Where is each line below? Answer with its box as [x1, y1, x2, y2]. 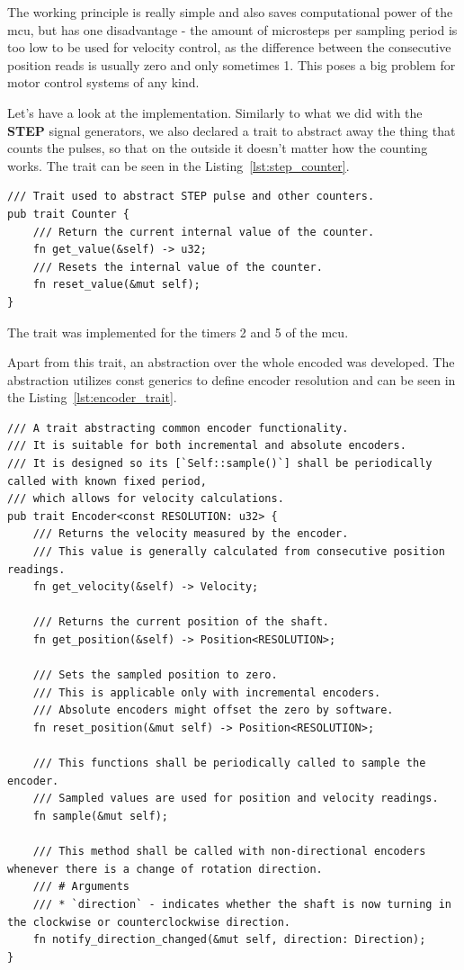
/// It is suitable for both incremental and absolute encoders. [7, 439, 406, 453]
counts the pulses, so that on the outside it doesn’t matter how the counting [7, 139, 428, 157]
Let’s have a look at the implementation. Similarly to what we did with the [7, 103, 423, 121]
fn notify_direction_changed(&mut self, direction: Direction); [32, 933, 426, 947]
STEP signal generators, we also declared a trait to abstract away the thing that [7, 121, 456, 139]
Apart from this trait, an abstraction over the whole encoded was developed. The [7, 353, 455, 372]
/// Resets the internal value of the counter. [32, 260, 323, 274]
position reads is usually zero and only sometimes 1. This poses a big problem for [7, 55, 456, 74]
